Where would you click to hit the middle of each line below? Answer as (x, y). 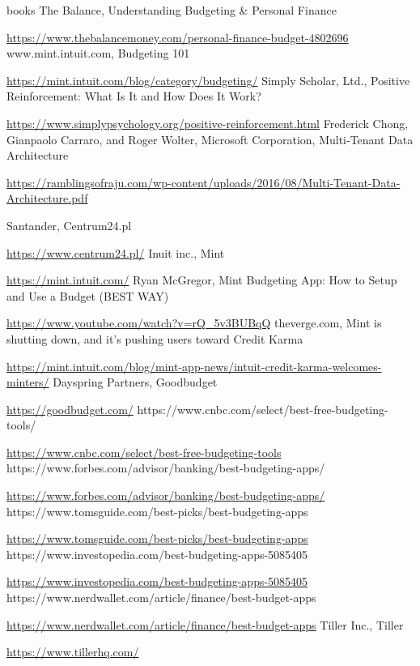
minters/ (28, 382)
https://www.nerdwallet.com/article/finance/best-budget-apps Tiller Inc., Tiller (205, 624)
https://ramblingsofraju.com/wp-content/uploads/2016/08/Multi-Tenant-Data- (204, 182)
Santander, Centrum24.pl (69, 225)
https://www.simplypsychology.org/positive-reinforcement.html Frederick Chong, (208, 123)
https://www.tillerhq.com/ (73, 652)
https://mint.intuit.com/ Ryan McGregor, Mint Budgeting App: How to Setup (202, 280)
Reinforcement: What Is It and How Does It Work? (134, 96)
